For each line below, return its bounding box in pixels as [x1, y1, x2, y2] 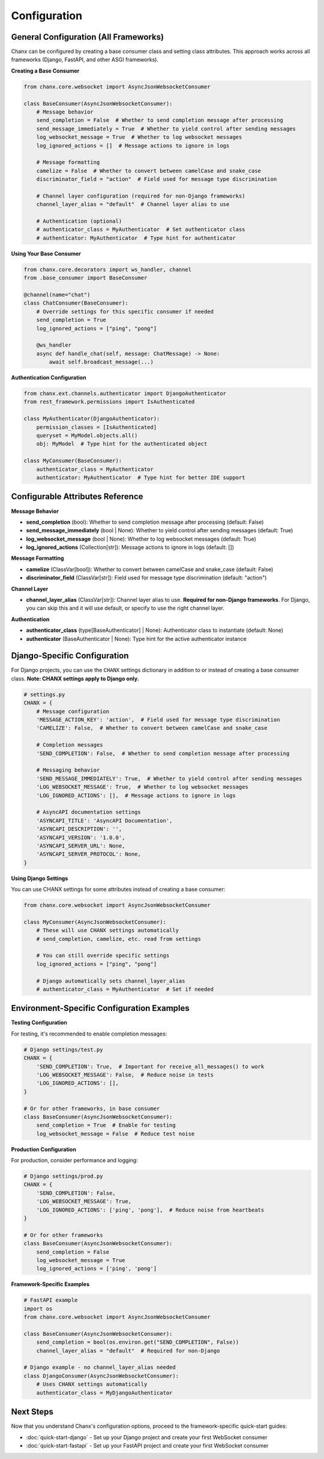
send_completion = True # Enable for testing [36, 1122, 176, 1129]
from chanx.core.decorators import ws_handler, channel [23, 266, 192, 273]
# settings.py [23, 691, 65, 698]
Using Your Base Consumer [11, 250, 81, 257]
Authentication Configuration [11, 374, 86, 381]
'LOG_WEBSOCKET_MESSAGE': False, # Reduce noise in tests [36, 1071, 214, 1078]
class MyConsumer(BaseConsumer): [23, 457, 122, 464]
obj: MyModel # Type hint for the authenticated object [36, 440, 208, 447]
